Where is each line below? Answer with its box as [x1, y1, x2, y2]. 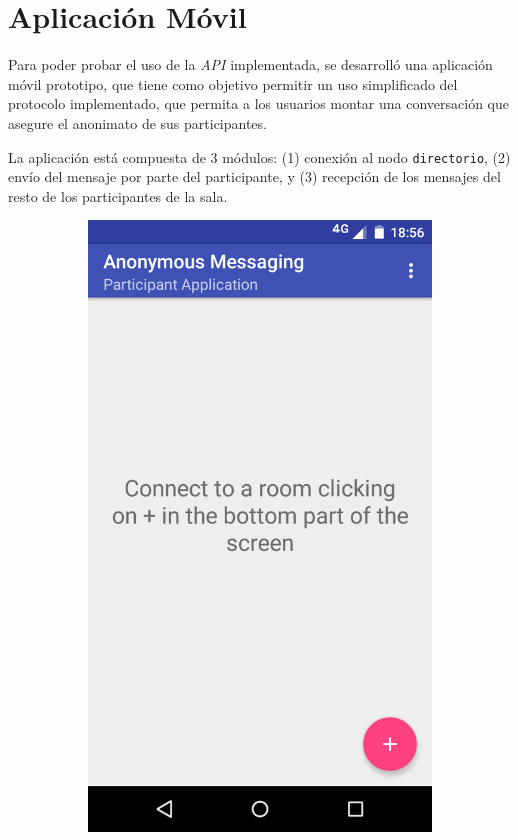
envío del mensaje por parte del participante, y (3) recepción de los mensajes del [8, 166, 501, 187]
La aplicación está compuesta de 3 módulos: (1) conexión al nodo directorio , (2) [8, 146, 511, 167]
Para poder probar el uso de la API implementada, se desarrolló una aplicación [8, 54, 493, 75]
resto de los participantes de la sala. [8, 185, 228, 206]
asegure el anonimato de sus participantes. [8, 112, 267, 133]
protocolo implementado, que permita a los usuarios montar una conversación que [8, 93, 510, 114]
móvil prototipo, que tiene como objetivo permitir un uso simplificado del [8, 73, 458, 94]
